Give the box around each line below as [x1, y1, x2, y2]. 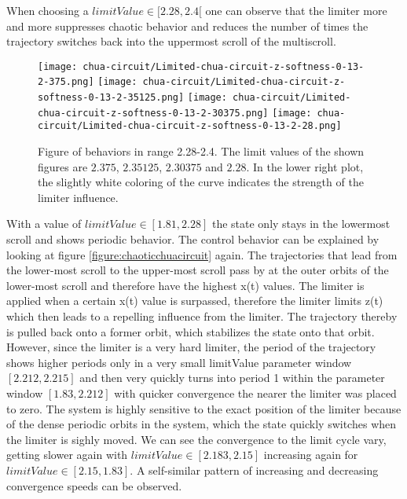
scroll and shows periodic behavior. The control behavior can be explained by [6, 231, 379, 248]
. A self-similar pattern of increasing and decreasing [130, 461, 379, 478]
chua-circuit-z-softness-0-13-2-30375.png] [38, 107, 269, 119]
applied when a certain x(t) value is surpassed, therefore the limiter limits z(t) [6, 292, 383, 309]
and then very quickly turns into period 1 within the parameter [79, 369, 385, 386]
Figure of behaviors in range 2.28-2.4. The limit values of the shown [38, 143, 365, 160]
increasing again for [263, 446, 358, 463]
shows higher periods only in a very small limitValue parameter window [6, 354, 352, 370]
